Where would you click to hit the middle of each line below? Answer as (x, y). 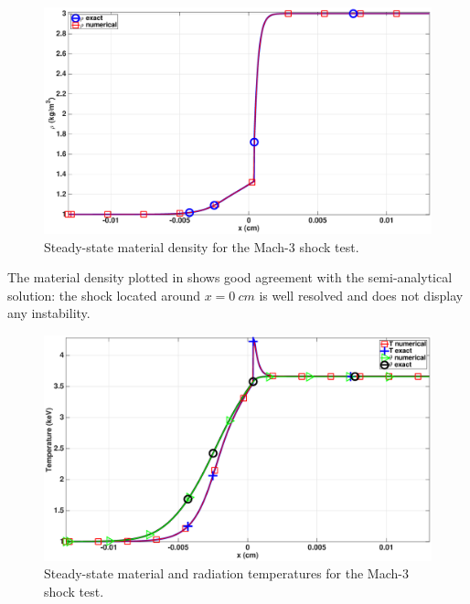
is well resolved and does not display (361, 295)
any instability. (49, 313)
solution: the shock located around (104, 295)
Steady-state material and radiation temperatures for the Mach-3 (226, 573)
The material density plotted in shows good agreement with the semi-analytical (230, 277)
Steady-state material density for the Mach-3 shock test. (202, 246)
